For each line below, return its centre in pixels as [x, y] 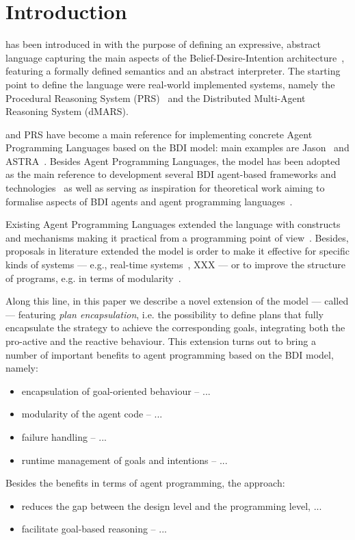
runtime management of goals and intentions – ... [124, 460]
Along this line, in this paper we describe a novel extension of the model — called [177, 301]
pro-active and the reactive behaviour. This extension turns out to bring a [161, 341]
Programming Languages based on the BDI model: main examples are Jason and [177, 147]
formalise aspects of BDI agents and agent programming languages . [149, 201]
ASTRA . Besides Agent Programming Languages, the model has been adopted [173, 160]
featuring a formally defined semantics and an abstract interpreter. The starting [173, 71]
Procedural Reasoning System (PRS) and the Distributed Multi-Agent [156, 98]
